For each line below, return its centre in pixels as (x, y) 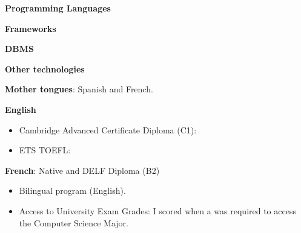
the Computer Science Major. (74, 222)
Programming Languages (58, 8)
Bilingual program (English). (72, 190)
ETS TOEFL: (45, 150)
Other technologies (45, 69)
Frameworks (31, 28)
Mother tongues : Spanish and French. (79, 89)
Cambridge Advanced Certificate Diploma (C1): (108, 129)
